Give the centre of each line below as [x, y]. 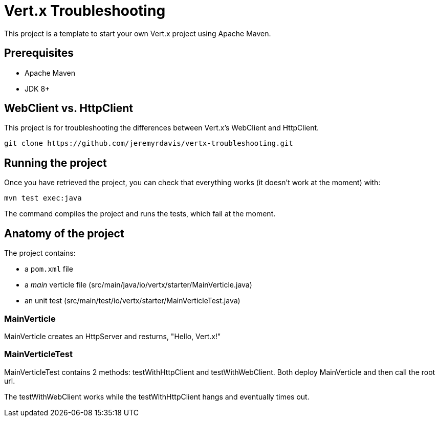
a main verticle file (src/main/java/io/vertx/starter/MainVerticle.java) [138, 285]
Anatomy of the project [64, 233]
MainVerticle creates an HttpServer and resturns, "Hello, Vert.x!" [113, 336]
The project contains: [40, 253]
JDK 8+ [37, 88]
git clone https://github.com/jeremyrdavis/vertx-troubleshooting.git [149, 143]
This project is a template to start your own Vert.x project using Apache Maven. [138, 33]
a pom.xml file [49, 269]
